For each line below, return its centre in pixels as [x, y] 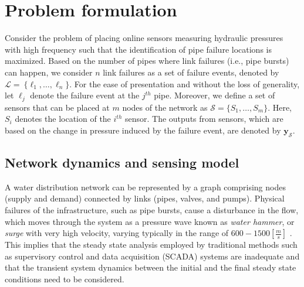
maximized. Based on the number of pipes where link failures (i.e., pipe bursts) [147, 61]
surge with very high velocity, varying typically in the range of [117, 233]
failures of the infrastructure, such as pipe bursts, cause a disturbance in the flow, [152, 209]
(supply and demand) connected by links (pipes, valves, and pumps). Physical [145, 198]
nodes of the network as [165, 107]
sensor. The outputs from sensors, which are [204, 119]
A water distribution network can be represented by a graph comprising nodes [145, 187]
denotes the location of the [63, 119]
